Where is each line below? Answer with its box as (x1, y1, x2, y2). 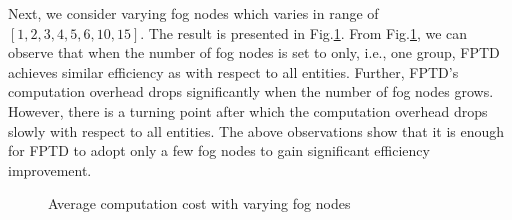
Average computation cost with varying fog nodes (48, 193, 351, 214)
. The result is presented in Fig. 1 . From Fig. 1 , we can (140, 22, 468, 43)
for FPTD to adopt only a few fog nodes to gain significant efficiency (8, 140, 430, 161)
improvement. (8, 159, 92, 180)
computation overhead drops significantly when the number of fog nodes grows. (8, 81, 494, 102)
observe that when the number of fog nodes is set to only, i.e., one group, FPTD (8, 42, 500, 63)
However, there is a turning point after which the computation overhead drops (8, 100, 488, 121)
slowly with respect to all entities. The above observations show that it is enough (8, 120, 505, 141)
